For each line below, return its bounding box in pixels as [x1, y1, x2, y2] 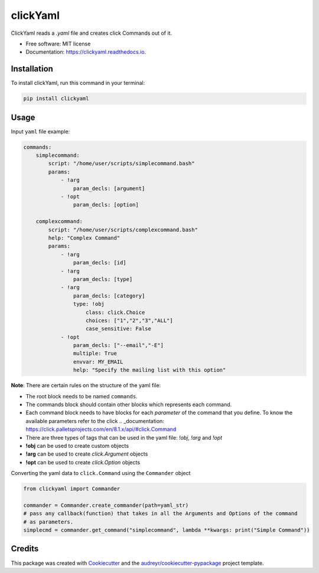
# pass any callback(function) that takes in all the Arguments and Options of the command [23, 510, 298, 517]
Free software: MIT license [25, 40, 91, 47]
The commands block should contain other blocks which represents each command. [25, 401, 232, 408]
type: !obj [73, 301, 105, 307]
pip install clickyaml [23, 95, 89, 102]
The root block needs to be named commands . [25, 392, 138, 400]
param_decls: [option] [73, 201, 139, 208]
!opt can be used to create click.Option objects [25, 459, 141, 466]
